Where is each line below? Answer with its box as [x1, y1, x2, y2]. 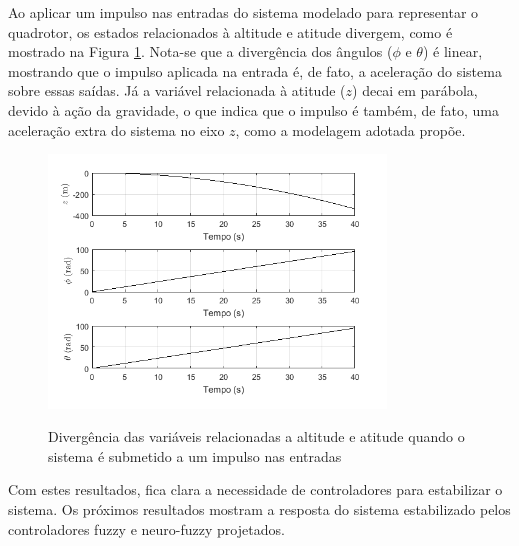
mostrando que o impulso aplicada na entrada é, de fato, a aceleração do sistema [8, 60, 502, 81]
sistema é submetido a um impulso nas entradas [48, 445, 342, 466]
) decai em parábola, [352, 80, 478, 101]
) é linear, [422, 41, 483, 62]
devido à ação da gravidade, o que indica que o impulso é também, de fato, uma [8, 99, 499, 120]
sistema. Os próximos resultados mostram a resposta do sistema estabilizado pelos [8, 498, 511, 519]
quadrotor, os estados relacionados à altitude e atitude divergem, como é [8, 21, 453, 42]
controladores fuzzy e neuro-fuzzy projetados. [8, 518, 285, 539]
